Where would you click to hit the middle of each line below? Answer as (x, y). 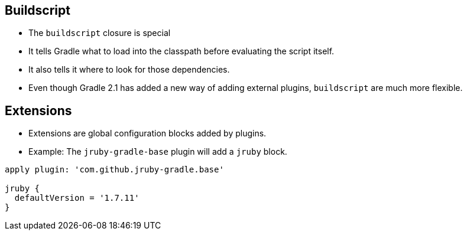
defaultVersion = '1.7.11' (77, 198)
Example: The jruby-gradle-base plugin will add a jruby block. (158, 152)
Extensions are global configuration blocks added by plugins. (147, 133)
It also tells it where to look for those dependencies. (129, 70)
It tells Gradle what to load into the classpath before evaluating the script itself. (181, 51)
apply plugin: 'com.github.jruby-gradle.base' (114, 170)
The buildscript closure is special (100, 33)
